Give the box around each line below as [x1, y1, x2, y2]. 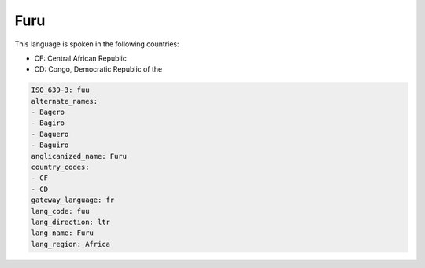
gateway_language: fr [31, 196, 115, 204]
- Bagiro [31, 119, 65, 127]
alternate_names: [31, 97, 98, 105]
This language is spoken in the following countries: [14, 39, 179, 49]
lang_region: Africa [31, 240, 110, 248]
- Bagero [31, 108, 65, 117]
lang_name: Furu [31, 229, 94, 237]
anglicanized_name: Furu [31, 152, 128, 160]
